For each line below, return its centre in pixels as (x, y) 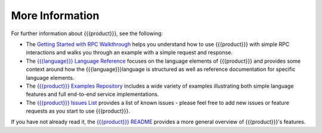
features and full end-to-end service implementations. (92, 94)
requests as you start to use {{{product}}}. (78, 111)
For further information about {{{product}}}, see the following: (87, 33)
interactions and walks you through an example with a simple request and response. (129, 52)
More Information (55, 16)
